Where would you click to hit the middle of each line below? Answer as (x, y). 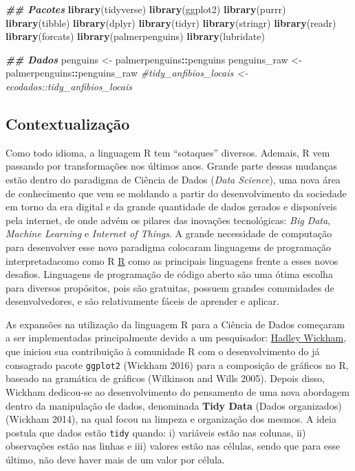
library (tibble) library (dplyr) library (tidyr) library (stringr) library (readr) (171, 22)
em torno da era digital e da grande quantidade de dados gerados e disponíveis (171, 207)
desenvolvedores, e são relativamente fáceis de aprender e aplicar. (142, 301)
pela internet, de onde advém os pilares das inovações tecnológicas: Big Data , (168, 220)
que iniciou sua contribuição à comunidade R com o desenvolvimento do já (163, 351)
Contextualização (68, 123)
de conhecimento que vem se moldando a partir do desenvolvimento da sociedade (176, 193)
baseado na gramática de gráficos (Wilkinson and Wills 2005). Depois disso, (165, 378)
